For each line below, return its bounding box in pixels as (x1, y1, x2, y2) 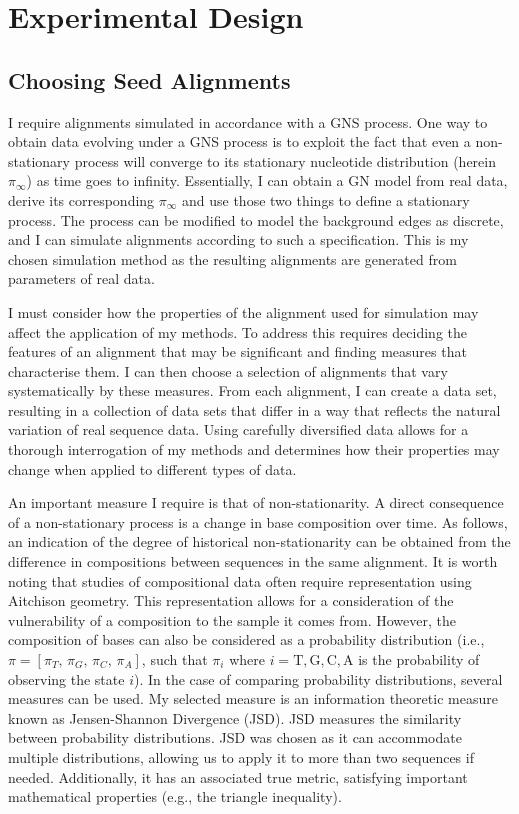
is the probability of (358, 649, 480, 670)
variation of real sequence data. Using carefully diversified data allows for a (8, 419, 469, 440)
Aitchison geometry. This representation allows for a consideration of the (8, 590, 454, 611)
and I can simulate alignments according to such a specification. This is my (8, 229, 469, 250)
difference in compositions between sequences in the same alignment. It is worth (8, 551, 498, 572)
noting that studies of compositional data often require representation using (8, 570, 472, 591)
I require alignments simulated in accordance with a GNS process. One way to (8, 111, 488, 132)
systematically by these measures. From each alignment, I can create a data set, (8, 380, 497, 401)
